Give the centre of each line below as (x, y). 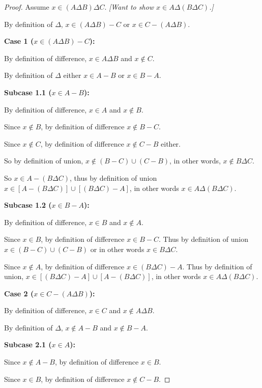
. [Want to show (129, 7)
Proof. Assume (27, 7)
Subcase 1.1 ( (28, 92)
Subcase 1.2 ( (28, 205)
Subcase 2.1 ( (28, 344)
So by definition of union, (44, 161)
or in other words (117, 249)
